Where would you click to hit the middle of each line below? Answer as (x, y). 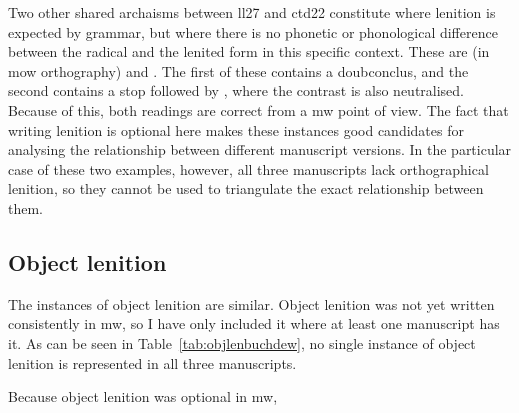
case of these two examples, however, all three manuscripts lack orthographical (248, 168)
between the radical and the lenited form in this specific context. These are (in (249, 51)
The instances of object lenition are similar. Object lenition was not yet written (251, 303)
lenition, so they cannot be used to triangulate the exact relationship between (246, 188)
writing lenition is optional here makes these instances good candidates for (236, 129)
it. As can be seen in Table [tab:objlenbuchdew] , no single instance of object (242, 342)
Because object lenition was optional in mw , (143, 396)
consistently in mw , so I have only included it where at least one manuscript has (254, 323)
